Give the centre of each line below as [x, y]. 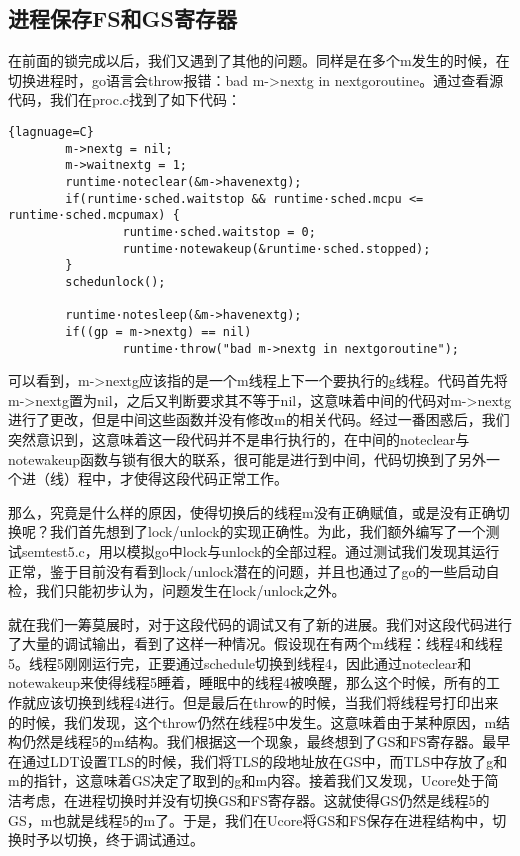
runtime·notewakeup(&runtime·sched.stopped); [276, 248]
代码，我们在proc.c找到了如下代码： [124, 99]
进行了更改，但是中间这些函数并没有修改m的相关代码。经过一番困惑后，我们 [259, 419]
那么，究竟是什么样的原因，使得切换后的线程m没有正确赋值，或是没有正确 [252, 511]
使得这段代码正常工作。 [210, 478]
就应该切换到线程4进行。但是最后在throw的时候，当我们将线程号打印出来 [260, 702]
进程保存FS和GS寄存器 [123, 18]
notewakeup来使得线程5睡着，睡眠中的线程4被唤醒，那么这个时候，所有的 [247, 682]
